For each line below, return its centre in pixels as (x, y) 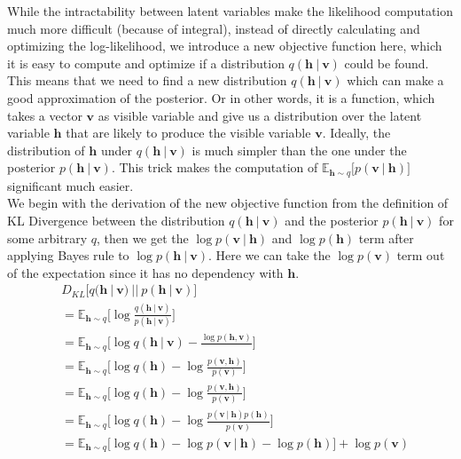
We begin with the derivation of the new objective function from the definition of (228, 203)
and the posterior (332, 220)
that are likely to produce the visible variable (188, 133)
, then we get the (142, 237)
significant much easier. (70, 185)
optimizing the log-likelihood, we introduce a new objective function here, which (225, 46)
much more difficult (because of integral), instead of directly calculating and (214, 28)
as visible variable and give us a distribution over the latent (260, 115)
